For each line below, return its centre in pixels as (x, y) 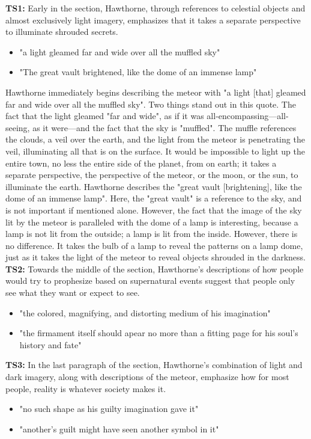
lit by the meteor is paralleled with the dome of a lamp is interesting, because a (152, 222)
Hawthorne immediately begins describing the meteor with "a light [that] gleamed (156, 92)
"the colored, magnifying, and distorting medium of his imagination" (145, 312)
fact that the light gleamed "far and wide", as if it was (105, 116)
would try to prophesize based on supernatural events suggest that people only (150, 281)
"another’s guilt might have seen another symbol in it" (119, 428)
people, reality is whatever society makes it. (86, 388)
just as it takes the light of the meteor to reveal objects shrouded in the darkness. (155, 257)
